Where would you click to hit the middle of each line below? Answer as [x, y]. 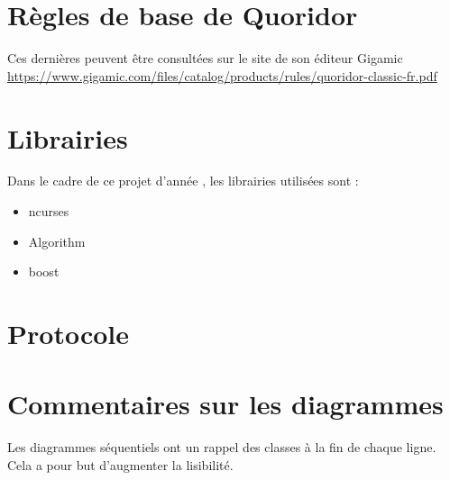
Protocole [68, 333]
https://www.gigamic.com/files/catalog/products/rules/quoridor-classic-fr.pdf [222, 75]
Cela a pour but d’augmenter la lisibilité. [120, 464]
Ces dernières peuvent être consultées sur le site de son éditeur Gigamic [205, 58]
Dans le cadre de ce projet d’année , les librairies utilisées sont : [183, 181]
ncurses [49, 211]
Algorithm [57, 241]
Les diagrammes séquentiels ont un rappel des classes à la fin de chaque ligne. [222, 447]
